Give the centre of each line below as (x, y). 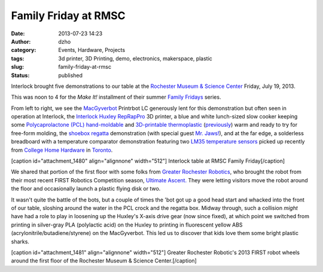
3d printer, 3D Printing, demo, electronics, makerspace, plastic (135, 58)
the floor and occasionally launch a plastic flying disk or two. (86, 189)
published (71, 75)
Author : (21, 41)
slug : (17, 67)
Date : (18, 33)
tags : (18, 58)
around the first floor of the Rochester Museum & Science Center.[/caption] (104, 261)
